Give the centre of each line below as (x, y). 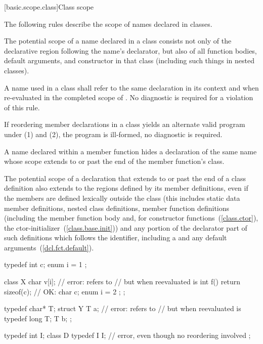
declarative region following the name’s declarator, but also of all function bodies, (130, 50)
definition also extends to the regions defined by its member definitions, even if (126, 188)
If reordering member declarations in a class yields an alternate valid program (125, 124)
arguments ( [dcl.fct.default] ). (49, 247)
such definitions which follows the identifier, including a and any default (116, 238)
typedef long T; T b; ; (38, 318)
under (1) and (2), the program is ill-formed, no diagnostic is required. (113, 134)
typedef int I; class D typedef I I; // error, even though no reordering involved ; (127, 335)
